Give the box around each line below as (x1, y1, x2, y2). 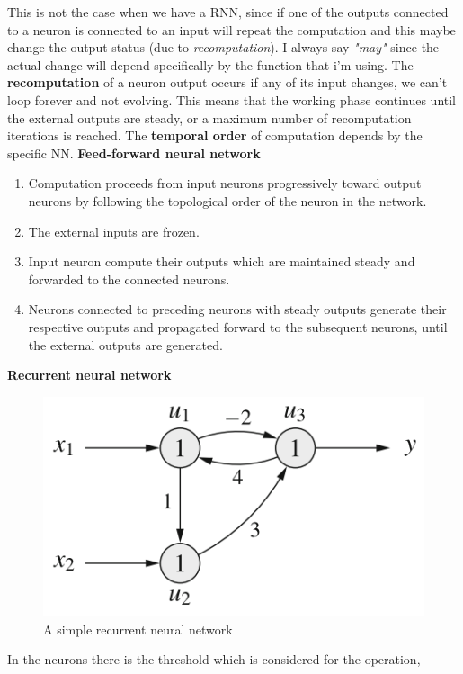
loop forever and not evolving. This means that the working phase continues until (7, 90, 456, 109)
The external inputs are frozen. (28, 221, 200, 240)
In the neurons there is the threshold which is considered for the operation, (7, 650, 421, 669)
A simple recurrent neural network (43, 619, 233, 638)
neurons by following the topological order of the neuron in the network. (28, 191, 427, 210)
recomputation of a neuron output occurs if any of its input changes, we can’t (7, 73, 448, 92)
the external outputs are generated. (28, 335, 223, 354)
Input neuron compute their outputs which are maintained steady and (28, 252, 415, 271)
